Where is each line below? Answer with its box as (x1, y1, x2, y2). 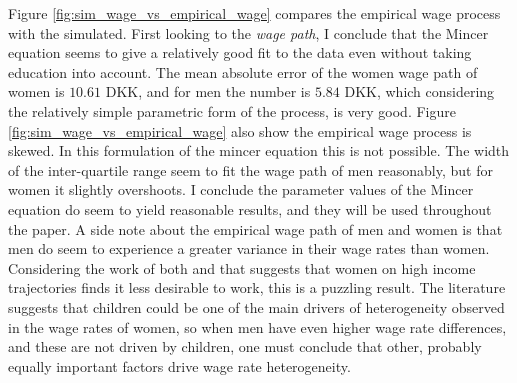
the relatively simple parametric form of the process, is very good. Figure (8, 100, 456, 121)
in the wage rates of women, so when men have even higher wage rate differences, (8, 316, 507, 337)
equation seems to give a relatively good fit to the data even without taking (8, 42, 472, 63)
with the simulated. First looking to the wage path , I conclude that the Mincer (8, 22, 489, 43)
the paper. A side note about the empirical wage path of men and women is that (8, 218, 503, 239)
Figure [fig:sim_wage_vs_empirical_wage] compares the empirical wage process (8, 3, 501, 23)
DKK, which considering (344, 81, 495, 102)
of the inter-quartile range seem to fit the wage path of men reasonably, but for (8, 159, 493, 180)
